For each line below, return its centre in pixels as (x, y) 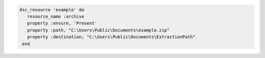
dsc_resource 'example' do (52, 10)
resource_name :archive (56, 16)
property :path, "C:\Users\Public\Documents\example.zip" (98, 30)
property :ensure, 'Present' (62, 23)
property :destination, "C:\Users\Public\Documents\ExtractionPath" (111, 37)
